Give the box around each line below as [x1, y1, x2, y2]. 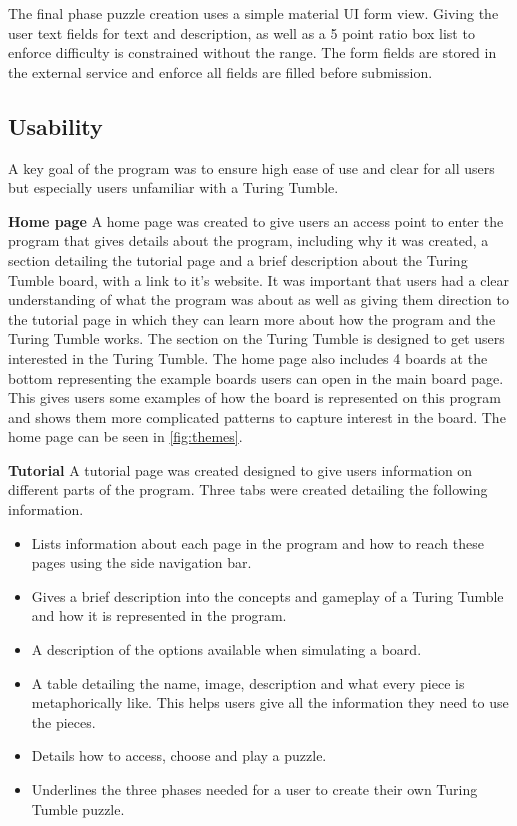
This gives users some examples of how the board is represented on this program [8, 387, 501, 408]
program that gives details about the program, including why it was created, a [8, 230, 489, 251]
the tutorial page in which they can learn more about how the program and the [8, 308, 496, 329]
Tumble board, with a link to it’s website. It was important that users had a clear [8, 269, 510, 290]
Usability [8, 110, 103, 141]
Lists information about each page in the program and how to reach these [31, 532, 484, 553]
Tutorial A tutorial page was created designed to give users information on [8, 459, 473, 480]
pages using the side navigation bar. [31, 552, 252, 573]
